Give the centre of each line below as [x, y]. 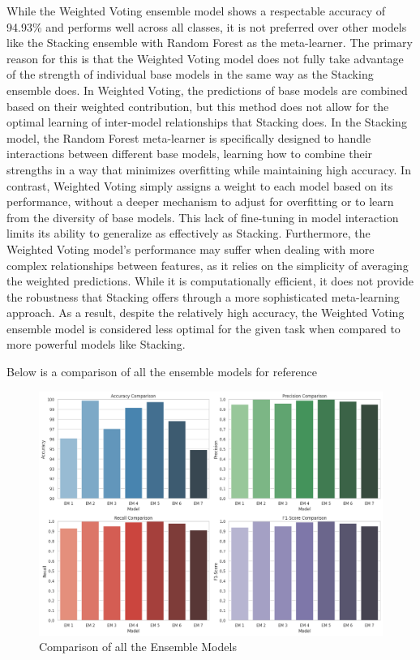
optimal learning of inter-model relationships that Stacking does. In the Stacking [207, 122]
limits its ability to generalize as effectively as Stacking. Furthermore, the [189, 233]
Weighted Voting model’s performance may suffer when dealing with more [191, 249]
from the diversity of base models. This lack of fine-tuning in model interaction [203, 217]
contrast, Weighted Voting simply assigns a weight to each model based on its [200, 185]
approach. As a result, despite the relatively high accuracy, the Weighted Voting [206, 313]
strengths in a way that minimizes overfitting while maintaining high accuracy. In [209, 169]
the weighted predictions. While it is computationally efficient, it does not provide [210, 281]
